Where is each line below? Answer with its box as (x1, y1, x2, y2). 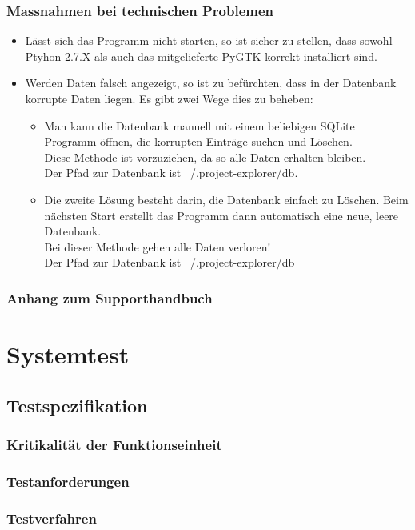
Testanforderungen (6, 471, 130, 491)
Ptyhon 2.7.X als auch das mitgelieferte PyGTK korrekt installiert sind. (25, 47, 377, 64)
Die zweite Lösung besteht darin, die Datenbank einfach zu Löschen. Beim (44, 191, 409, 207)
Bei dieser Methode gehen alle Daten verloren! (44, 238, 271, 255)
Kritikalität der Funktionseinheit (6, 434, 222, 454)
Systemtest (6, 337, 130, 370)
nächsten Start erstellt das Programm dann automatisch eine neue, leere (44, 207, 399, 223)
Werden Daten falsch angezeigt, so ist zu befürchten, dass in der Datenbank (25, 74, 397, 91)
